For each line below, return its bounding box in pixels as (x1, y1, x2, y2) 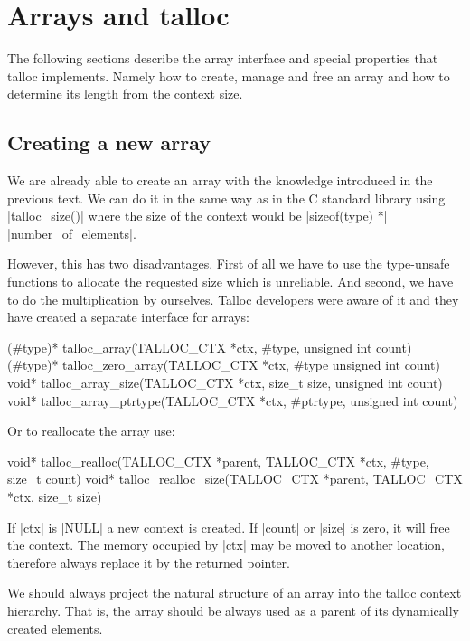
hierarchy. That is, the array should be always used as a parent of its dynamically (7, 600, 459, 619)
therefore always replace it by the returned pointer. (7, 552, 290, 571)
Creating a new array (7, 128, 211, 156)
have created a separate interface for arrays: (7, 307, 249, 326)
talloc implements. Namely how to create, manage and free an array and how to (7, 66, 450, 85)
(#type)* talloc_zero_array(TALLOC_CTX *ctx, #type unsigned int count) (7, 355, 440, 374)
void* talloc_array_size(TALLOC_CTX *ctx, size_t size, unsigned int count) (7, 373, 443, 392)
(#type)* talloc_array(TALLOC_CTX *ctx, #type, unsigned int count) (7, 337, 412, 356)
